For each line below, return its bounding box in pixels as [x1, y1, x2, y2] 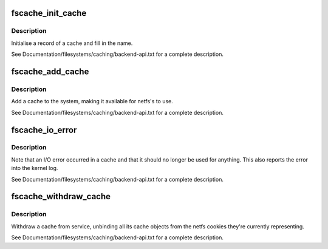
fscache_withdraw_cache [11, 191, 111, 202]
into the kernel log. [11, 165, 58, 172]
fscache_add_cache [11, 66, 89, 77]
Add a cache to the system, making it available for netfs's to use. [11, 98, 173, 105]
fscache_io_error [11, 124, 77, 135]
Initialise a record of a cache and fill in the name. [11, 39, 133, 47]
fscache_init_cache [11, 8, 87, 18]
